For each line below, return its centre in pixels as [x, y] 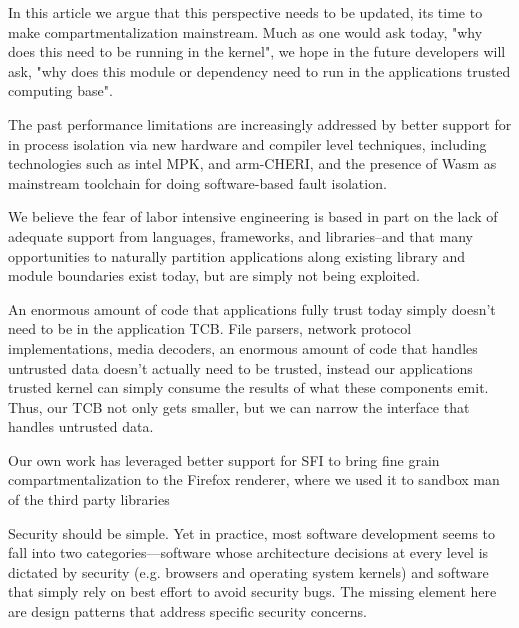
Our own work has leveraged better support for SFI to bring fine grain [224, 459]
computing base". [60, 90]
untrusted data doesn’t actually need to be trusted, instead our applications [240, 367]
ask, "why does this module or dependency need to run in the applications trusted [259, 70]
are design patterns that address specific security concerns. [187, 611]
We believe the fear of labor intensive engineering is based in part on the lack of [253, 216]
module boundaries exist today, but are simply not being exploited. [214, 275]
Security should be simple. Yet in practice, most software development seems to [252, 532]
